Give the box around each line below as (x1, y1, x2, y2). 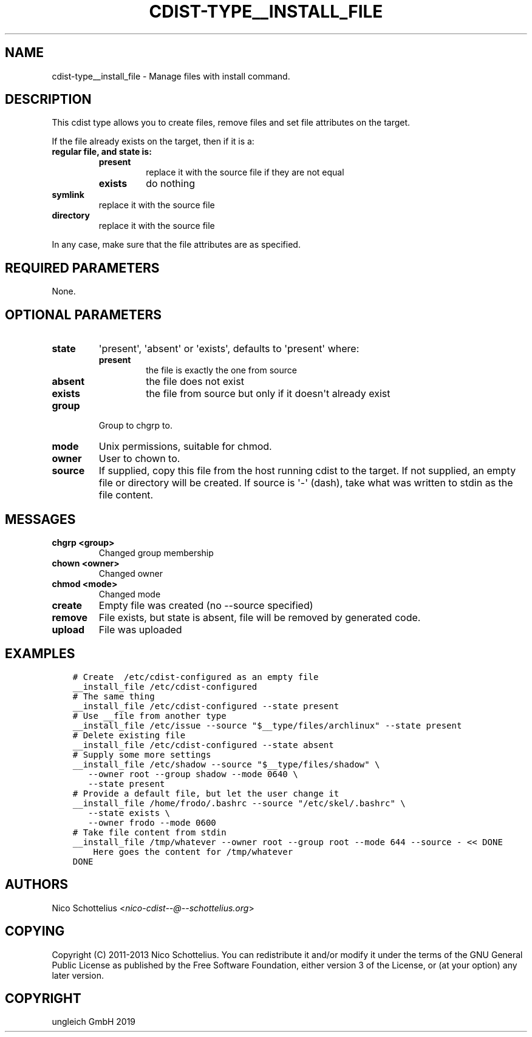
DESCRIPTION (5, 92, 92, 107)
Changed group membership (98, 547, 214, 558)
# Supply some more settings (72, 749, 211, 760)
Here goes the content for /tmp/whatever (93, 846, 293, 857)
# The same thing (72, 691, 155, 701)
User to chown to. (98, 452, 180, 465)
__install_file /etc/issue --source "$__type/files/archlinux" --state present (72, 720, 462, 730)
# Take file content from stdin (72, 827, 227, 837)
